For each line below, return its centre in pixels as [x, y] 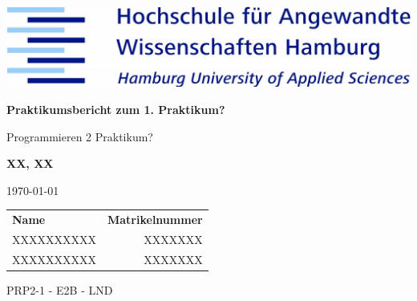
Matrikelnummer [155, 220]
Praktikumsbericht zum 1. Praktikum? [116, 109]
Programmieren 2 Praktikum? [80, 136]
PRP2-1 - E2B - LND [60, 289]
